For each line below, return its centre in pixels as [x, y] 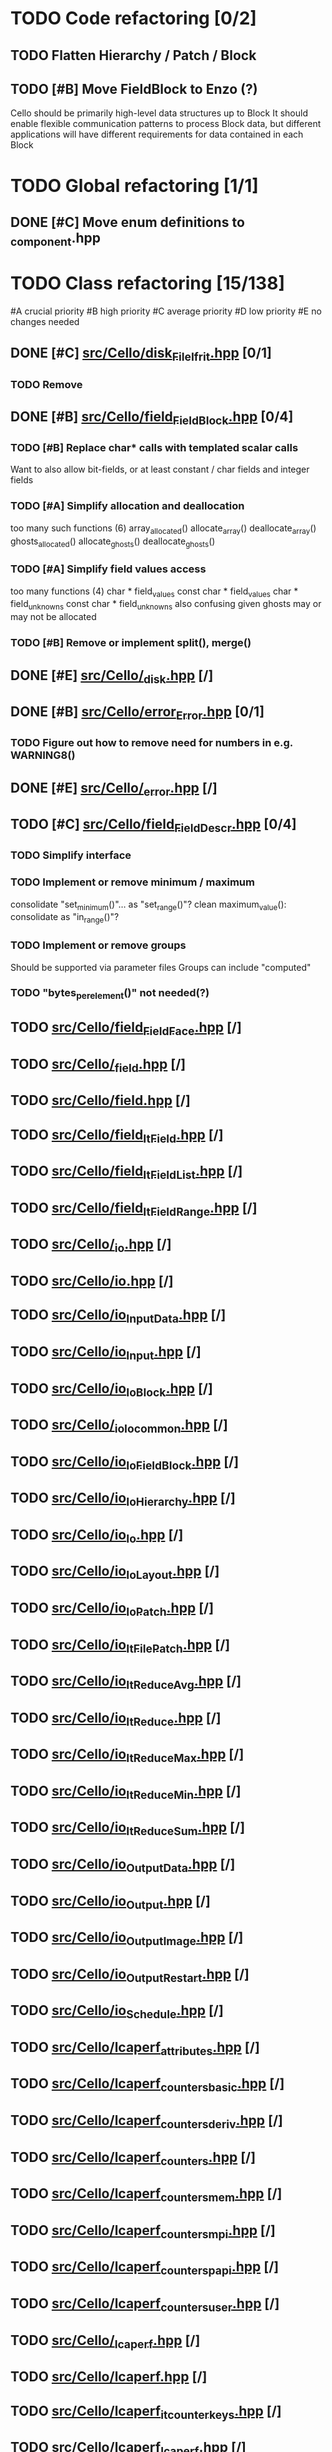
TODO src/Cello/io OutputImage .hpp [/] [127, 1939]
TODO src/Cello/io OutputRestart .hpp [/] [130, 1975]
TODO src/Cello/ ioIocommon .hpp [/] [119, 1426]
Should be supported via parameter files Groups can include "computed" [161, 967]
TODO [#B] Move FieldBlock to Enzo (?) [134, 88]
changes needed [45, 322]
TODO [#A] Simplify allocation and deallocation [127, 506]
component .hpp [55, 239]
